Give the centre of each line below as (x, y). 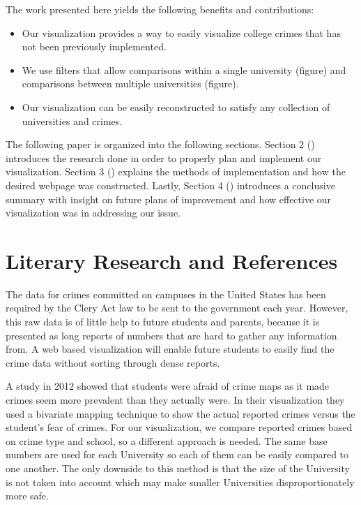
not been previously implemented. (94, 46)
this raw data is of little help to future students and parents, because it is (163, 322)
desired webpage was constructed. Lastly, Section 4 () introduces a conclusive (170, 185)
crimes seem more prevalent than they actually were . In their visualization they (175, 400)
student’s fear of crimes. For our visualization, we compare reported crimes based (179, 427)
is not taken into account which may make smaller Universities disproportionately (180, 482)
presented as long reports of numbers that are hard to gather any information (171, 335)
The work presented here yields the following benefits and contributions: (160, 9)
